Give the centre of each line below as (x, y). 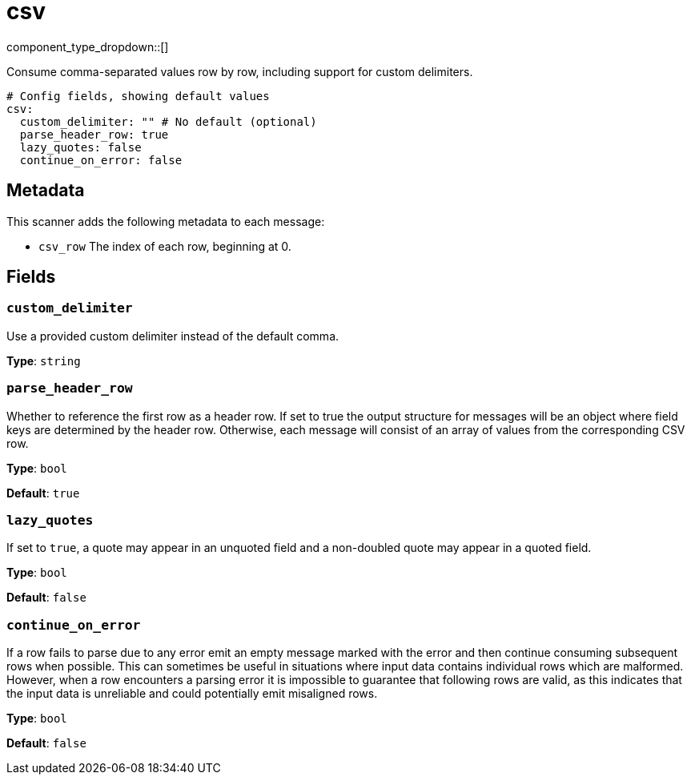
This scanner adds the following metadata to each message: (166, 221)
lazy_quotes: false (80, 147)
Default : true (43, 493)
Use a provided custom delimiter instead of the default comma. (173, 336)
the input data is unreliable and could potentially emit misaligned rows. (192, 694)
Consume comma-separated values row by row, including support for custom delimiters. (240, 71)
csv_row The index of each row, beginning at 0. (165, 246)
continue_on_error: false (101, 160)
